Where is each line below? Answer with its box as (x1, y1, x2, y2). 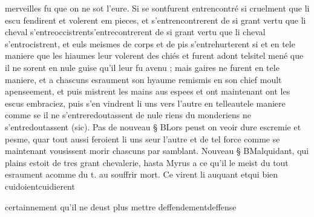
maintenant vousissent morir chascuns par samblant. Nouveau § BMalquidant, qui (5, 144, 309, 157)
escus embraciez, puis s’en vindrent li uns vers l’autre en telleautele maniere (5, 96, 286, 109)
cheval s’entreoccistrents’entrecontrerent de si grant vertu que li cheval (5, 25, 266, 38)
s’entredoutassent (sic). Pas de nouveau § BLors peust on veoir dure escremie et (5, 120, 301, 133)
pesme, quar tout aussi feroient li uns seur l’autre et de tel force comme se (5, 132, 280, 145)
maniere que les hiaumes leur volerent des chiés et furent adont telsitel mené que (5, 49, 304, 62)
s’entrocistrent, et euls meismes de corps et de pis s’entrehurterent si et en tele (5, 37, 295, 50)
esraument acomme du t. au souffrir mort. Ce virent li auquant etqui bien (5, 168, 278, 181)
